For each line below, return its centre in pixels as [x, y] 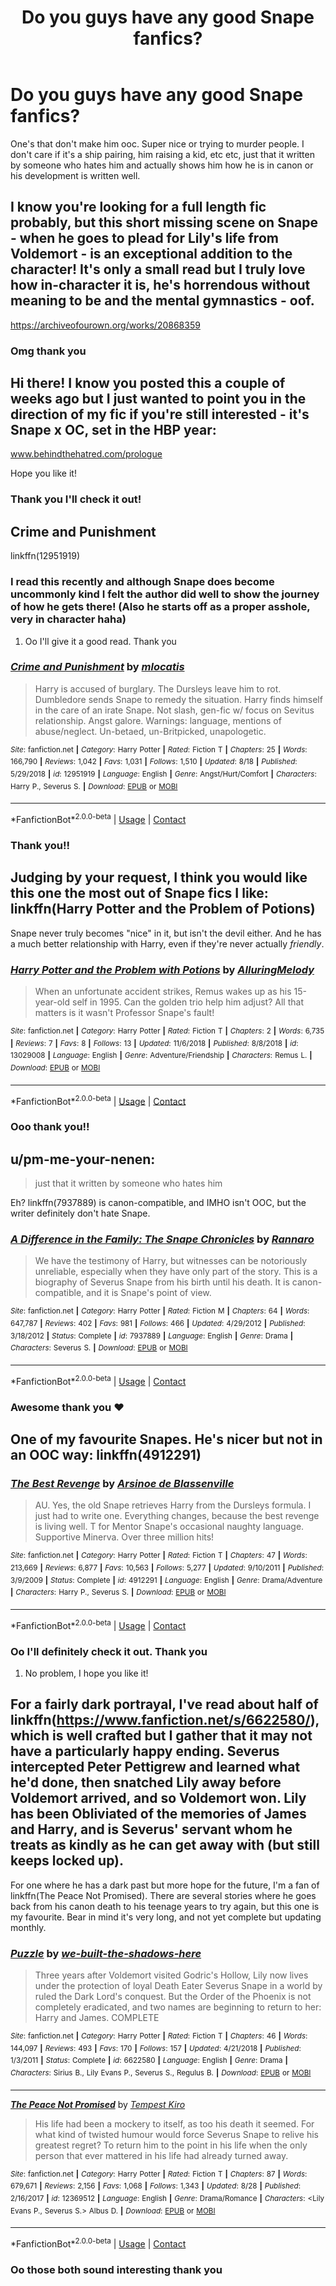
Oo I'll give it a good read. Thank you [100, 641]
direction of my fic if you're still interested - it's [160, 414]
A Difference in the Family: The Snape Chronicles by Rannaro [162, 1239]
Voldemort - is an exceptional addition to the [151, 254]
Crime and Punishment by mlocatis [97, 667]
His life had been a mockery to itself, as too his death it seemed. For [174, 2123]
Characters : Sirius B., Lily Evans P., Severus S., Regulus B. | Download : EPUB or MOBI [161, 2072]
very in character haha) [68, 619]
